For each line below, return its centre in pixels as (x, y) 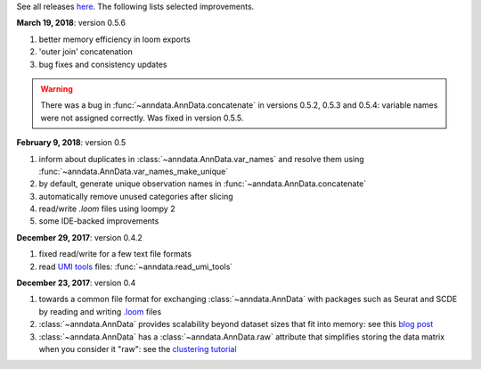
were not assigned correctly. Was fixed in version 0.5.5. (142, 118)
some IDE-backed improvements (99, 221)
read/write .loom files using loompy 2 (107, 209)
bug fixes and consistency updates (103, 64)
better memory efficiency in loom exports (114, 39)
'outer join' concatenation (86, 52)
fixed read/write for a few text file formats (115, 254)
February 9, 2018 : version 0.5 (71, 143)
